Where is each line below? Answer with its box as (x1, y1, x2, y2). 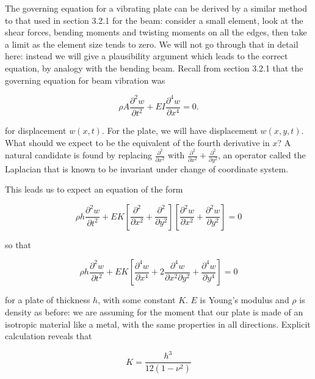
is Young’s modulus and (200, 293, 289, 306)
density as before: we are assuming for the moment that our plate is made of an (5, 306, 303, 318)
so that (5, 238, 31, 251)
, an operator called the (218, 149, 306, 161)
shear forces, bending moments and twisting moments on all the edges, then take (5, 26, 307, 39)
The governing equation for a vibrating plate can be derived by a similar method (5, 2, 307, 14)
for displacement (5, 124, 67, 137)
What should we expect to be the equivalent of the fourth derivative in (5, 136, 270, 149)
